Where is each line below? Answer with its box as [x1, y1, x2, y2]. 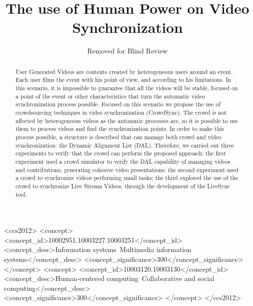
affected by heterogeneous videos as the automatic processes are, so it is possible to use [15, 116, 238, 125]
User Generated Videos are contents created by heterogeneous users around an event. [15, 67, 233, 76]
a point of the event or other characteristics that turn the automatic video [15, 92, 205, 100]
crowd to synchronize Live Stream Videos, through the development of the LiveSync [15, 181, 230, 190]
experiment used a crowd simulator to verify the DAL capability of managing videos [15, 157, 230, 165]
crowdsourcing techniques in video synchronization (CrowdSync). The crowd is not [15, 108, 227, 116]
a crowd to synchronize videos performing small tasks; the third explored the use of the [15, 174, 238, 182]
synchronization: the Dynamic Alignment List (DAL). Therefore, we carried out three [15, 141, 234, 149]
